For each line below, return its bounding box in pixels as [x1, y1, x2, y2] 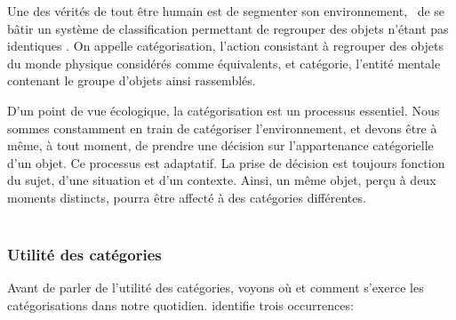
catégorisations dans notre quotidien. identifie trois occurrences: [7, 295, 354, 314]
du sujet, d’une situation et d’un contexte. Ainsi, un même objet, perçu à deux [7, 171, 436, 189]
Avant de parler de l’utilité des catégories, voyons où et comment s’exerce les [7, 278, 424, 297]
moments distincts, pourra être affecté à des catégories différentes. [7, 188, 366, 206]
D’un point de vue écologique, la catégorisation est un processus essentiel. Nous [7, 100, 440, 119]
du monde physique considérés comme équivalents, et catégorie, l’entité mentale [7, 53, 441, 72]
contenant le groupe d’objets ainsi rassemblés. [7, 71, 256, 90]
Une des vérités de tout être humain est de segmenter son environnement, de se [7, 2, 445, 20]
